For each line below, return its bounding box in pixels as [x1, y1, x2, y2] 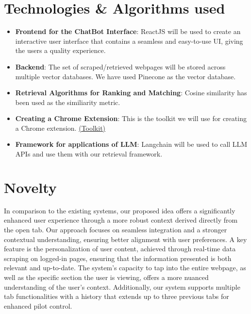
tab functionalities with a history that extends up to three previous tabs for [4, 291, 229, 301]
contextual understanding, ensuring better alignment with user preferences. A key [4, 234, 247, 244]
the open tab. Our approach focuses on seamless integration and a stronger [4, 224, 227, 234]
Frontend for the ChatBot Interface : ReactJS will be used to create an [15, 26, 241, 36]
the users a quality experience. [15, 45, 106, 55]
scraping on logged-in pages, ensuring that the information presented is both [4, 253, 232, 263]
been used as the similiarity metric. [15, 97, 120, 107]
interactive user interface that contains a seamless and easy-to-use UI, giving [15, 35, 243, 46]
